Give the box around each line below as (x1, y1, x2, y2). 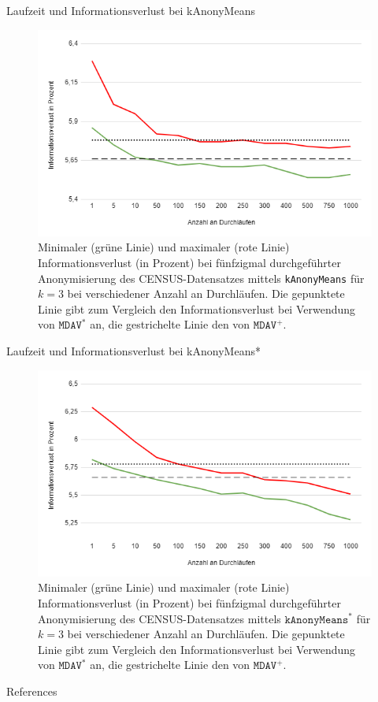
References (6, 682, 57, 699)
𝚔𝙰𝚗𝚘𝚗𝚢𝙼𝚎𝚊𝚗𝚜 (284, 614, 349, 626)
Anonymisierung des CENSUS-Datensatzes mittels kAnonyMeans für (38, 269, 365, 286)
